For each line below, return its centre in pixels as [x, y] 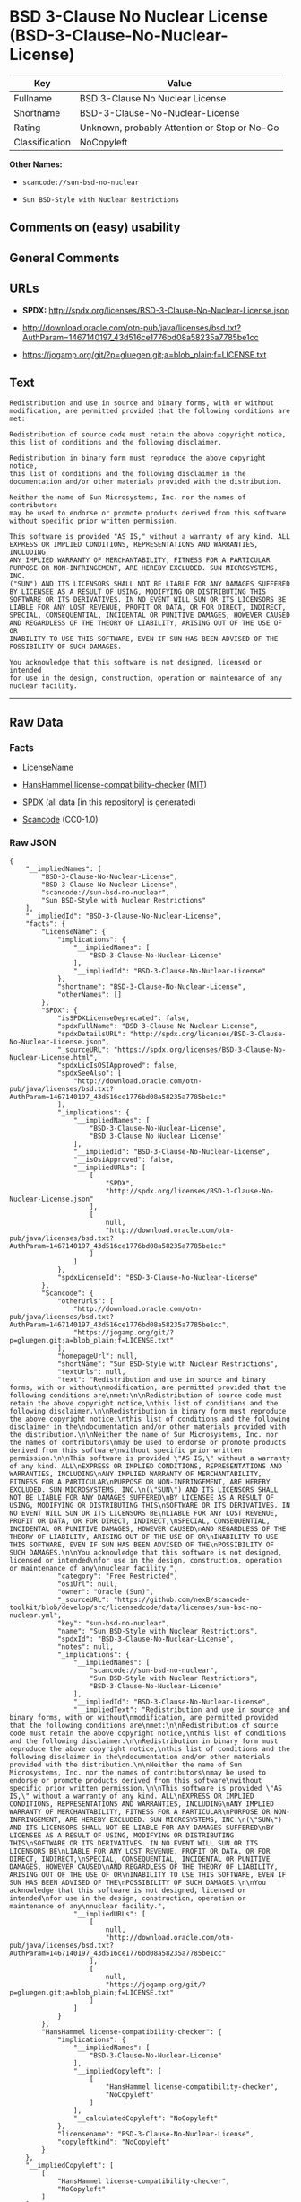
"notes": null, [86, 1647]
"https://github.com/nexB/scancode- [182, 1600]
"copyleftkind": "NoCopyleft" [113, 2142]
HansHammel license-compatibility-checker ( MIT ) [115, 785]
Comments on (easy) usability [95, 228]
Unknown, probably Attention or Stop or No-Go [179, 128]
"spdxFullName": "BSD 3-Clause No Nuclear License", [157, 1026]
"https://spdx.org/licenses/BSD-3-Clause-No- [200, 1050]
